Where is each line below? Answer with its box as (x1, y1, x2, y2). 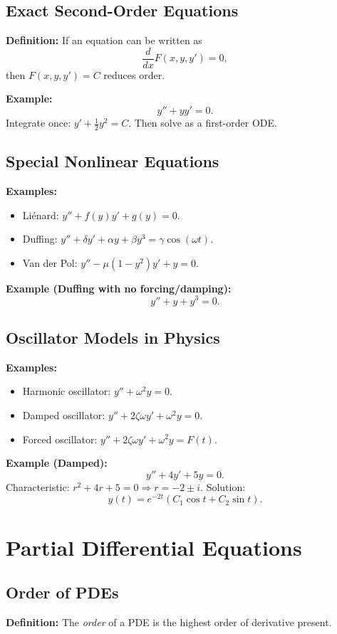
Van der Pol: (22, 255, 78, 270)
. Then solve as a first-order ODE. (128, 115, 277, 130)
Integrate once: (6, 115, 71, 130)
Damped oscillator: (22, 407, 105, 422)
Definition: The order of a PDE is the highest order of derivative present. (6, 614, 332, 629)
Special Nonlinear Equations (6, 150, 219, 172)
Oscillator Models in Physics (6, 326, 220, 348)
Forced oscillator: (22, 431, 98, 446)
